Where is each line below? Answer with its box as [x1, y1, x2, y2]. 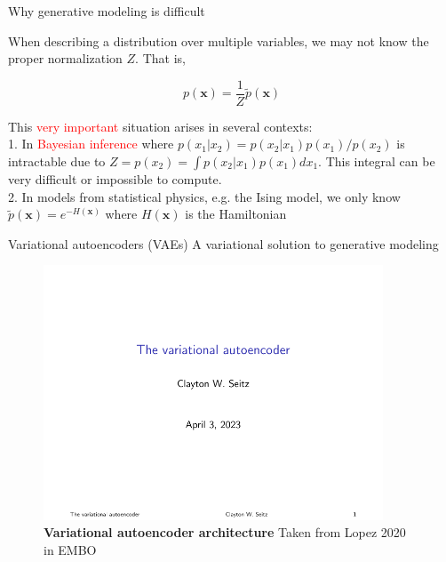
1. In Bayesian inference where [8, 134, 174, 153]
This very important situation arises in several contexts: [8, 116, 313, 135]
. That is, [135, 49, 186, 68]
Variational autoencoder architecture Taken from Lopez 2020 [44, 523, 406, 542]
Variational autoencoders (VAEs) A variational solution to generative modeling [8, 234, 439, 253]
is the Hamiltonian [185, 205, 287, 223]
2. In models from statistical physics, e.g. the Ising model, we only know [8, 187, 401, 205]
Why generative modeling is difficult [8, 2, 205, 20]
